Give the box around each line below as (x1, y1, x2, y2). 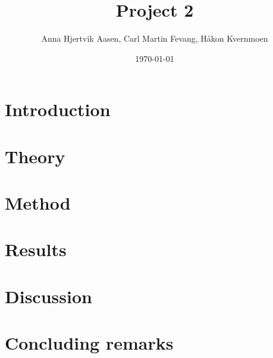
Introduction (5, 97, 111, 122)
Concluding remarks (5, 331, 174, 355)
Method (5, 191, 71, 215)
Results (5, 237, 67, 262)
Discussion (5, 284, 92, 308)
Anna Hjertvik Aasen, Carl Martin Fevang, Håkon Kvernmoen (41, 32, 268, 45)
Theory (5, 144, 65, 168)
